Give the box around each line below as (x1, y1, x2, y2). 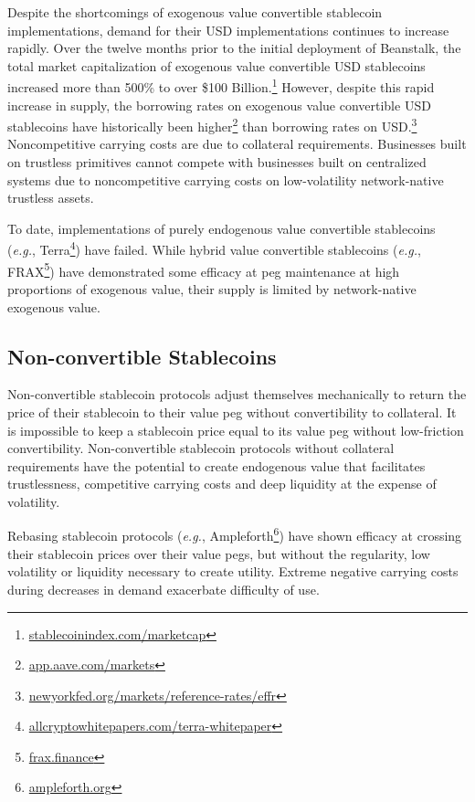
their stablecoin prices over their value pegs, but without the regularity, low (7, 543, 430, 563)
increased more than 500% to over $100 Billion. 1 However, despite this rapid (7, 75, 435, 97)
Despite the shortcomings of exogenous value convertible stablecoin (7, 3, 383, 21)
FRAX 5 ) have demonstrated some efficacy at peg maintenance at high (7, 259, 400, 280)
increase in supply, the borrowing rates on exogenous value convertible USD (7, 95, 431, 114)
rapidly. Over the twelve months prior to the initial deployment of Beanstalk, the (7, 38, 461, 58)
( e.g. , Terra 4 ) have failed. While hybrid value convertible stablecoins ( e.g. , (7, 237, 421, 259)
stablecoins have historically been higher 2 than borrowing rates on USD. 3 (7, 114, 417, 135)
